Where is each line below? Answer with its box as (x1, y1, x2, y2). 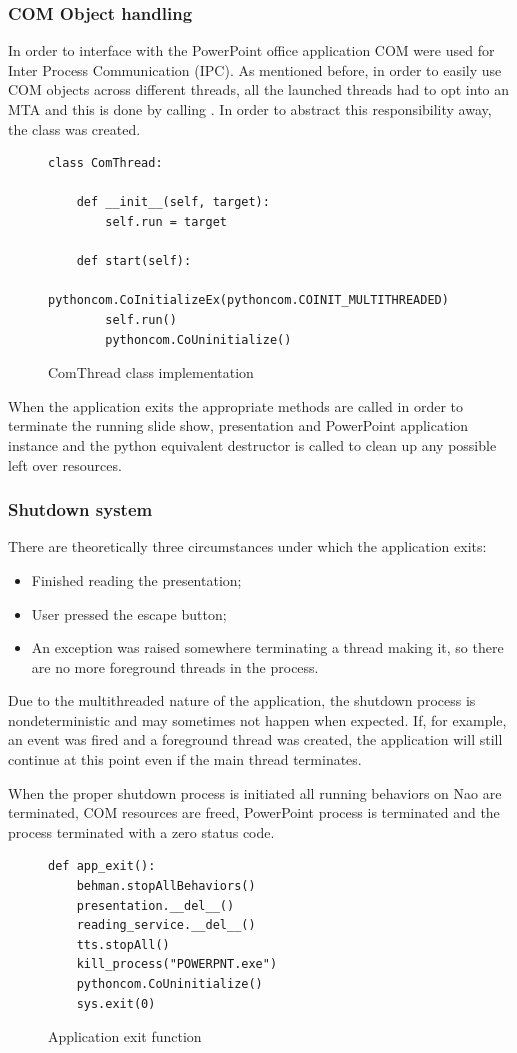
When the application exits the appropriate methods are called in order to (8, 395, 463, 416)
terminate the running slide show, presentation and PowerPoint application (8, 415, 469, 436)
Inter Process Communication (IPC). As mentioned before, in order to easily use (8, 59, 502, 80)
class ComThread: (48, 156, 163, 171)
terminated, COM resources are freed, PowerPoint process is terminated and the (8, 802, 500, 823)
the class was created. (8, 118, 141, 139)
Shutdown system (8, 497, 153, 522)
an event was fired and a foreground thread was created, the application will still (8, 729, 503, 750)
